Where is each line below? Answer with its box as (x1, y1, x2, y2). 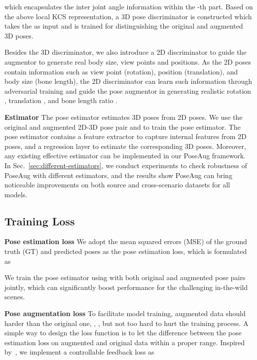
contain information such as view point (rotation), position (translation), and (4, 66, 238, 76)
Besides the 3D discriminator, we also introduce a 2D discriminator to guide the (4, 47, 247, 57)
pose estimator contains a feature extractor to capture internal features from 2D (4, 131, 247, 142)
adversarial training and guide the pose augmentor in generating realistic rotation (4, 85, 251, 96)
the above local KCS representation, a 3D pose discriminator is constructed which (4, 11, 252, 21)
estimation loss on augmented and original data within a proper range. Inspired (4, 337, 245, 347)
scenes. (4, 291, 25, 302)
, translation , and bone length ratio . (4, 95, 118, 106)
